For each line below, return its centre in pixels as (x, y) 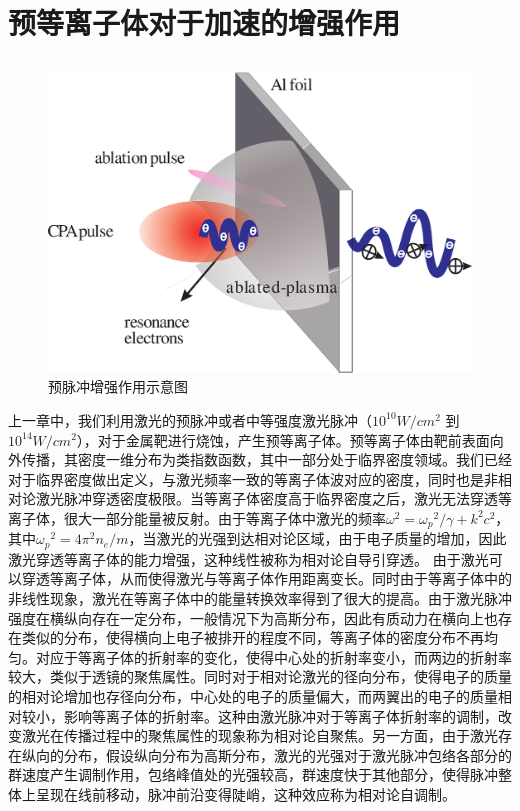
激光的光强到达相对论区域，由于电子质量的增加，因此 (331, 538)
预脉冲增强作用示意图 (118, 386)
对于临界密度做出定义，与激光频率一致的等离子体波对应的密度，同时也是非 (253, 478)
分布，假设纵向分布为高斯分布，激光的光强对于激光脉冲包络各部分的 (287, 754)
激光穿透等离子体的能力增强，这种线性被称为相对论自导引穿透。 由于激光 (248, 558)
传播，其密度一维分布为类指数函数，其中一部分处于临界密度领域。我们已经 (266, 459)
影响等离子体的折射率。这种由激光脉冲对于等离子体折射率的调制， (280, 715)
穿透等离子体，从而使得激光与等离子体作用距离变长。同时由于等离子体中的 (266, 578)
